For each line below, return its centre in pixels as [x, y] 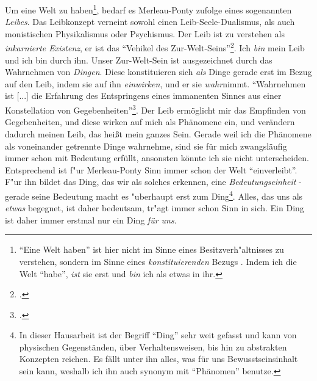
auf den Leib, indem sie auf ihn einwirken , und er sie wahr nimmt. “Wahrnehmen [155, 83]
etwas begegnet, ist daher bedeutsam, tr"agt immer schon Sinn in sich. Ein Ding [155, 208]
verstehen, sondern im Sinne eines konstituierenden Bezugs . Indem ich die [158, 261]
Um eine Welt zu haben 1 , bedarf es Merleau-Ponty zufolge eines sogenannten [148, 9]
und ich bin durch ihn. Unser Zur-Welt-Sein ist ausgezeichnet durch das [139, 60]
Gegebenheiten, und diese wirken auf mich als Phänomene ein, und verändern [150, 122]
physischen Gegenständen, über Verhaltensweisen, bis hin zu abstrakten [153, 347]
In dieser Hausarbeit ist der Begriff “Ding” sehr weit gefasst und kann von [158, 335]
